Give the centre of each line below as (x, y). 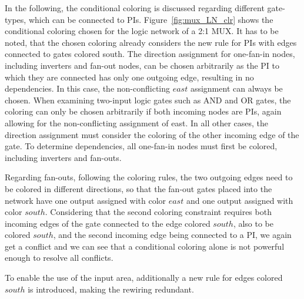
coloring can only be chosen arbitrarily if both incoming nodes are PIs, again (143, 111)
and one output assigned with (240, 200)
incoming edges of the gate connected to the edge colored (108, 223)
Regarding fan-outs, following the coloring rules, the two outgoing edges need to (149, 177)
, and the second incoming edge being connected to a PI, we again (172, 235)
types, (16, 19)
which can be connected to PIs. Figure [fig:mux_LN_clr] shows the (151, 19)
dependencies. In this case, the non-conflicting (88, 88)
